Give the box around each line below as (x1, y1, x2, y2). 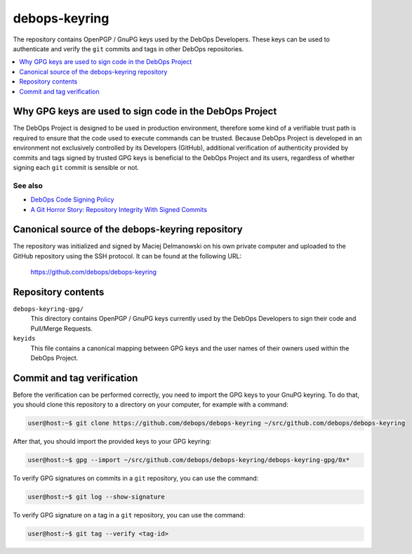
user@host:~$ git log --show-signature (27, 493, 165, 501)
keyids (13, 334, 36, 343)
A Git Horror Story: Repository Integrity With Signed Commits (30, 205, 207, 213)
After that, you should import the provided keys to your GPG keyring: (13, 437, 212, 446)
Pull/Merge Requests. (30, 324, 93, 333)
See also (13, 180, 44, 190)
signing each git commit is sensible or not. (13, 163, 140, 171)
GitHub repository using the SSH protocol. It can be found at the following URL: (13, 251, 242, 260)
